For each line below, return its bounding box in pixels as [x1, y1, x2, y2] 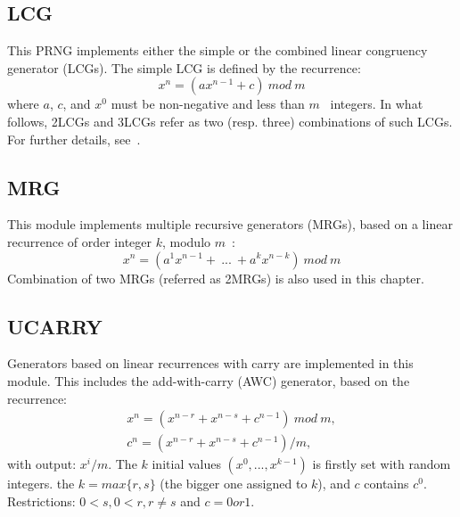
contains [364, 474, 409, 493]
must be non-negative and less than [111, 94, 305, 113]
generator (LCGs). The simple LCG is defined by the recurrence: [7, 58, 361, 77]
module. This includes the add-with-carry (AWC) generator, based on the [7, 371, 410, 390]
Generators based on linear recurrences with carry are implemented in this [7, 354, 414, 373]
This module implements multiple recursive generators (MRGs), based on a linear [7, 215, 453, 234]
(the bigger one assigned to [160, 474, 308, 493]
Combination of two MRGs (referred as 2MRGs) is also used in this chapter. [7, 268, 424, 287]
